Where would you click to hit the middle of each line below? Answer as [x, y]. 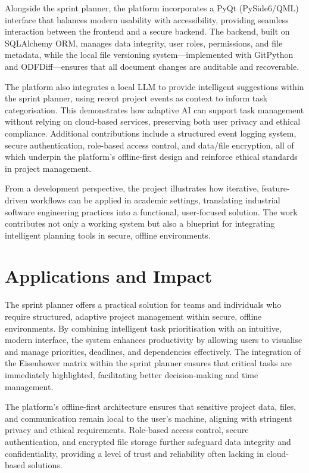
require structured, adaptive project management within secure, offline [133, 316]
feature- [276, 188]
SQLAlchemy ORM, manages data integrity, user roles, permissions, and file [144, 43]
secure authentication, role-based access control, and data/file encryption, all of [149, 145]
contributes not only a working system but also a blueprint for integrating [140, 223]
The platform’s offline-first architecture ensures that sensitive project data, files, [151, 406]
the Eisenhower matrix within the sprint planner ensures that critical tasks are [148, 363]
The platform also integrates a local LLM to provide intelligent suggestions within [154, 86]
